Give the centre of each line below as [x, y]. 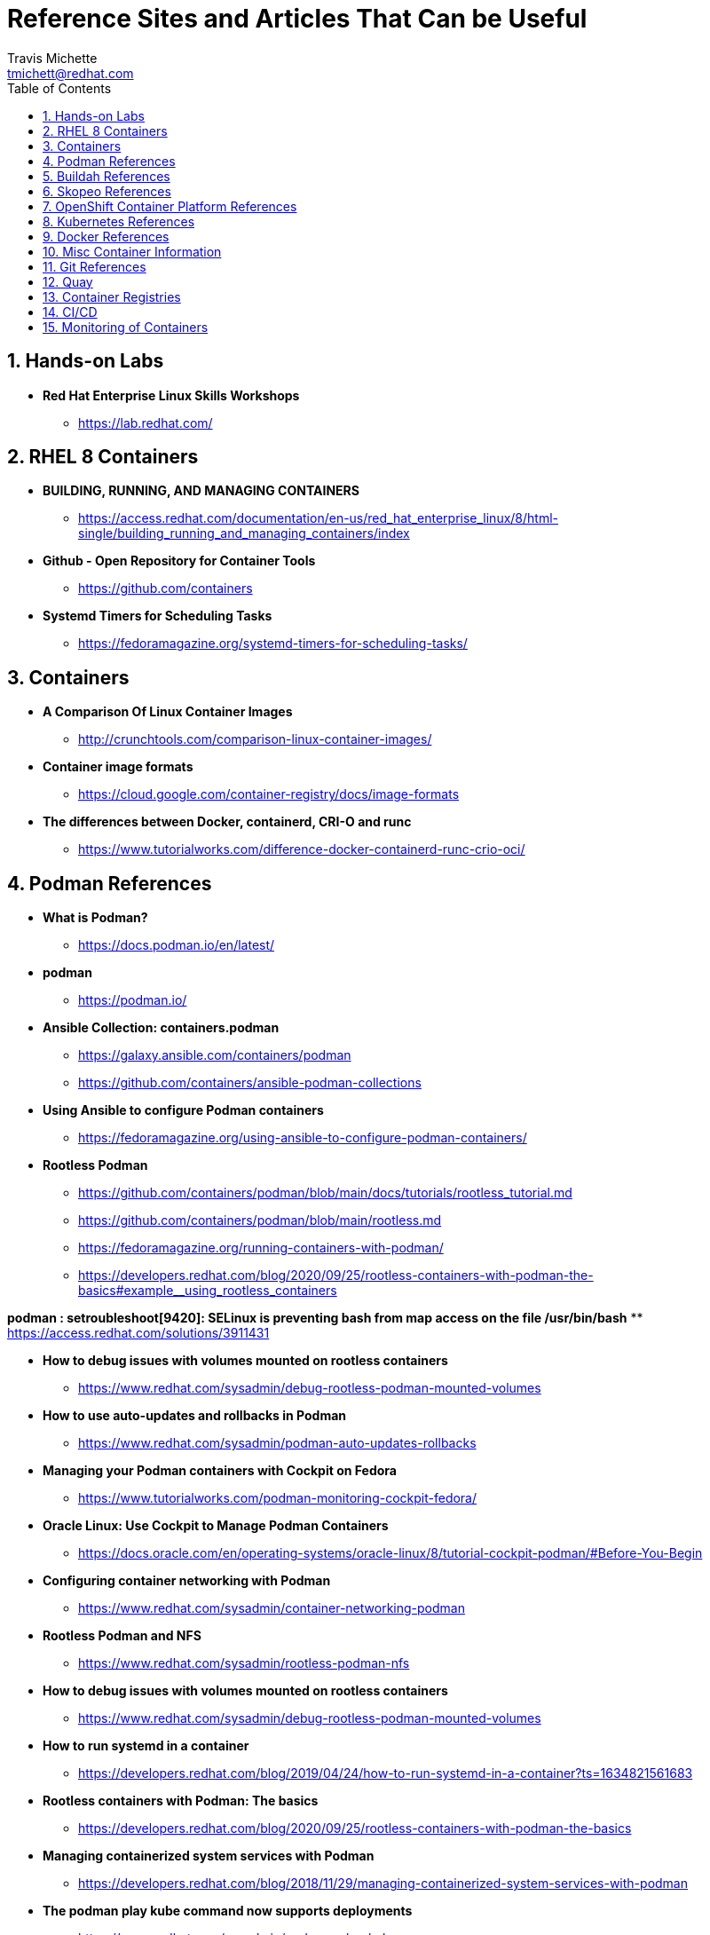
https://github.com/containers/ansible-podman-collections [250, 1083]
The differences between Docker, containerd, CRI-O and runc [227, 822]
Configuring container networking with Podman [187, 1581]
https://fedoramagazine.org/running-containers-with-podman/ [261, 1248]
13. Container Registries [112, 296]
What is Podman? [95, 918]
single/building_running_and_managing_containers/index [244, 533]
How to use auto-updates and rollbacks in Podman [195, 1416]
